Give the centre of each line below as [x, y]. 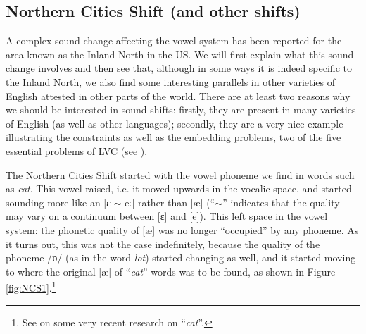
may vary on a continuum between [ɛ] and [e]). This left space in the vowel [167, 216]
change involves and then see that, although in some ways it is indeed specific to [179, 68]
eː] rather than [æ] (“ [170, 202]
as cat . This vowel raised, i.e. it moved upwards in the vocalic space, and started [179, 188]
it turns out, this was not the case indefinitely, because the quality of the [163, 243]
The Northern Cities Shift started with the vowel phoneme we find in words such [180, 174]
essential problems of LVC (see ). [77, 150]
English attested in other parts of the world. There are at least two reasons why [178, 95]
